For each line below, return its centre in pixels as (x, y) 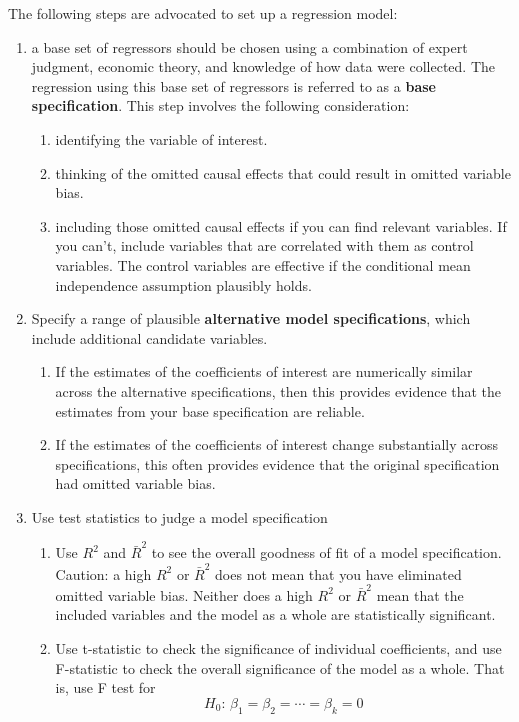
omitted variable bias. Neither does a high (184, 594)
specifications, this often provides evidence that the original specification (277, 463)
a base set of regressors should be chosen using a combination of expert (249, 46)
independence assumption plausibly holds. (183, 284)
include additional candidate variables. (149, 337)
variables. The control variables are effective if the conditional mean (263, 264)
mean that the (420, 594)
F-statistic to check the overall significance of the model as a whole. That (280, 667)
